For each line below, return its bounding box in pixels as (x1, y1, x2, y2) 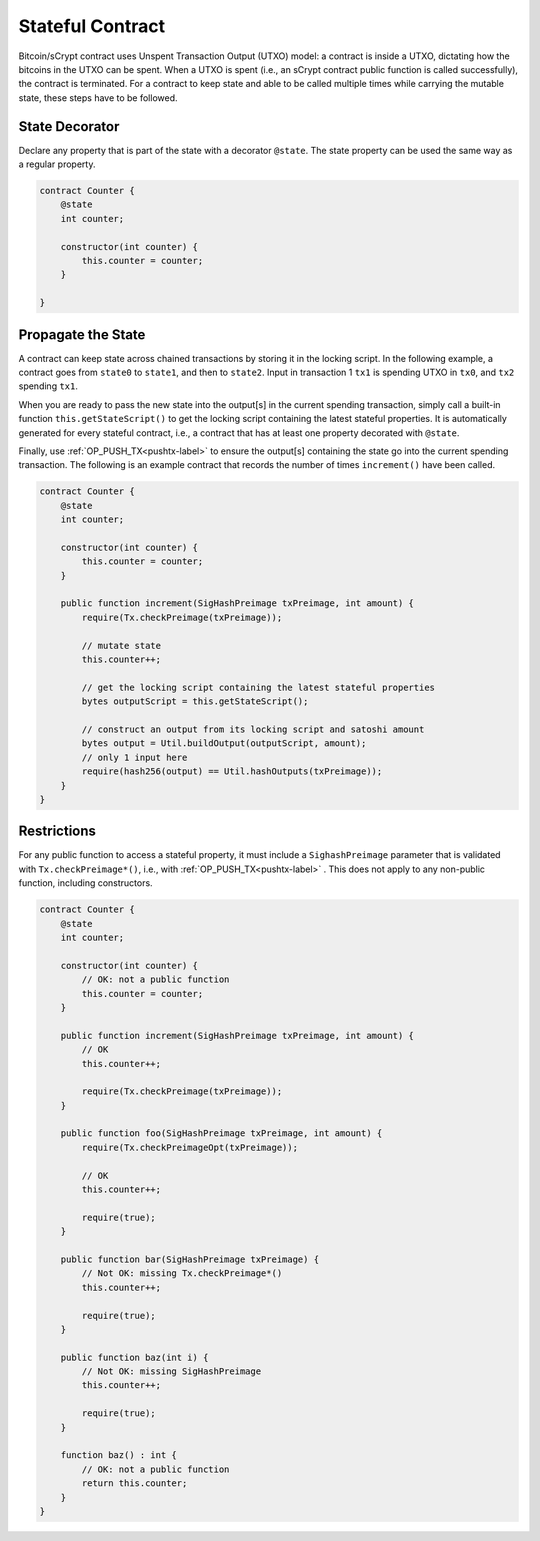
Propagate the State (18, 326, 146, 343)
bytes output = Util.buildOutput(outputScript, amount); (81, 738, 367, 749)
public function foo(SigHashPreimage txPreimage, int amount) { (60, 1128, 383, 1139)
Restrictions (18, 823, 97, 840)
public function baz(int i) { (60, 1351, 209, 1363)
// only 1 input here (81, 751, 188, 763)
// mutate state (81, 640, 162, 651)
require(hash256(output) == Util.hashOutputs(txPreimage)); (81, 766, 383, 777)
